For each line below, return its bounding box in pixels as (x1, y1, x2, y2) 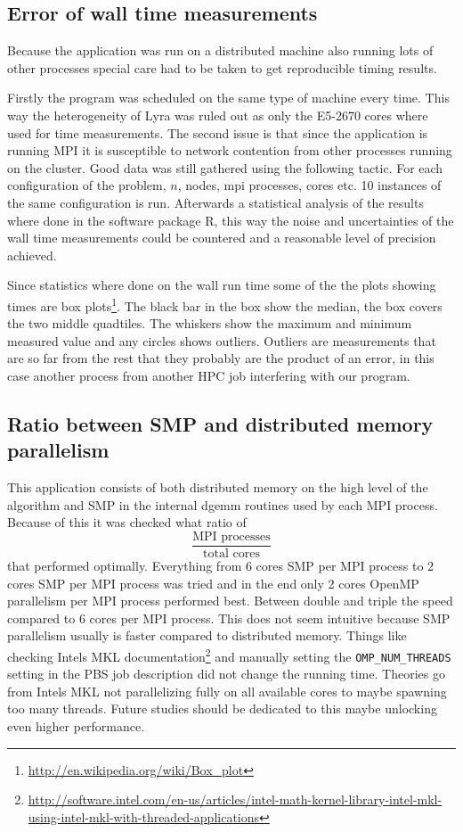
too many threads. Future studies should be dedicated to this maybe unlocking (7, 699, 437, 718)
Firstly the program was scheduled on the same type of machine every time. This (7, 88, 450, 107)
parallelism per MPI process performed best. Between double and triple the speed (7, 591, 453, 610)
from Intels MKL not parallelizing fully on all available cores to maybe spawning (7, 681, 447, 700)
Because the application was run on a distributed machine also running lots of (7, 41, 434, 60)
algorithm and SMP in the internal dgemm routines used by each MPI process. (7, 495, 438, 514)
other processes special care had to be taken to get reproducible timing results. (7, 58, 437, 77)
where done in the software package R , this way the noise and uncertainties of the (7, 210, 454, 229)
